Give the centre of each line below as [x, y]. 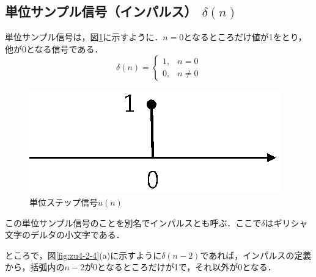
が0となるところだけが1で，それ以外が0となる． [180, 267]
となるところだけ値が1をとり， [245, 37]
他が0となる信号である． [54, 49]
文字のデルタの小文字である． [65, 235]
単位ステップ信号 [64, 202]
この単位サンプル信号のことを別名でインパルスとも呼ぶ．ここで [133, 222]
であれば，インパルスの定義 [256, 255]
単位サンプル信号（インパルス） [101, 11]
